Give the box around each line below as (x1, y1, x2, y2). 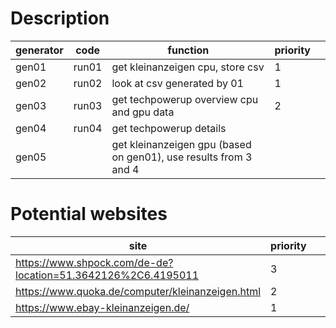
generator (15, 43, 64, 57)
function (167, 43, 210, 57)
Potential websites (10, 203, 168, 226)
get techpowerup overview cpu (111, 92, 259, 106)
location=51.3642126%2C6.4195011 (15, 268, 200, 282)
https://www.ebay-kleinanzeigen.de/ (15, 300, 190, 314)
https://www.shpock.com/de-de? (15, 255, 174, 269)
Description (10, 7, 110, 30)
